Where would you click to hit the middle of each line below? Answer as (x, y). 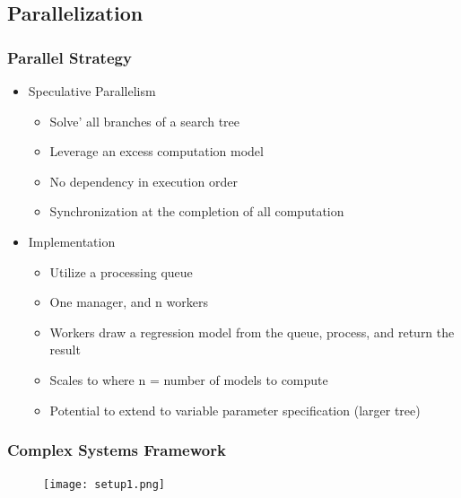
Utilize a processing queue (121, 271)
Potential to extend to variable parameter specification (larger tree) (235, 410)
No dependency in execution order (144, 181)
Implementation (72, 241)
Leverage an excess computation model (157, 151)
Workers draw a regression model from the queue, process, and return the (252, 332)
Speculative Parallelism (92, 91)
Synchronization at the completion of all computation (197, 211)
